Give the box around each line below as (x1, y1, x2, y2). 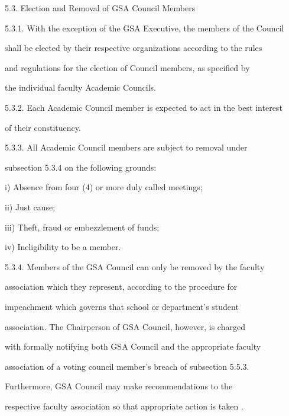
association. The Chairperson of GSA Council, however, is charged (5, 320, 245, 332)
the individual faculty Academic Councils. (5, 81, 156, 94)
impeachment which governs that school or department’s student (5, 300, 239, 312)
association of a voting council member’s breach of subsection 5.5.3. (5, 360, 249, 372)
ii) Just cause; (5, 200, 56, 213)
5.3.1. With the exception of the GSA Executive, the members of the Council (5, 21, 284, 34)
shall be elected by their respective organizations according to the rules (5, 41, 262, 54)
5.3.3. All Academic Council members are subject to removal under (5, 141, 248, 153)
